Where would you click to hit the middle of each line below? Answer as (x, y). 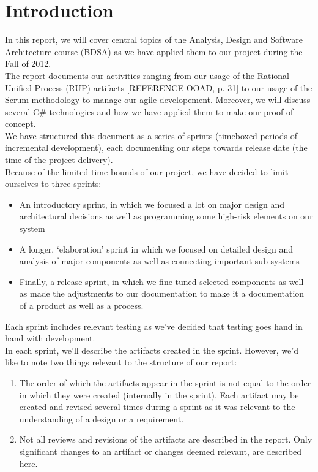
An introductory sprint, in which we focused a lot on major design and (152, 204)
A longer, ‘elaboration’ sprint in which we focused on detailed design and (156, 249)
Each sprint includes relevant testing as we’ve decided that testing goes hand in (154, 326)
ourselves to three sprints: (53, 184)
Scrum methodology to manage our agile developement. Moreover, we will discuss (158, 100)
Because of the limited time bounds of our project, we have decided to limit (147, 171)
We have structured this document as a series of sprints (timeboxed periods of (151, 135)
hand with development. (50, 338)
